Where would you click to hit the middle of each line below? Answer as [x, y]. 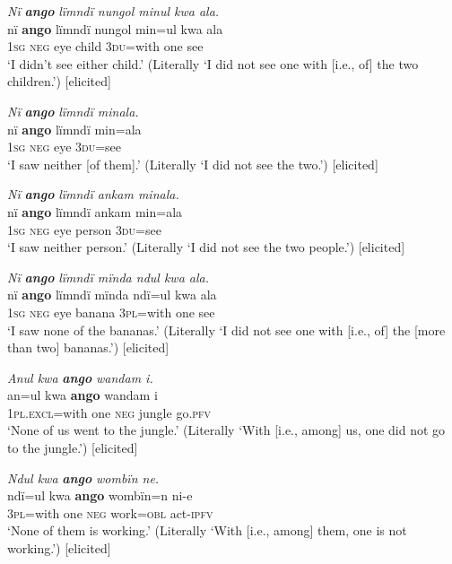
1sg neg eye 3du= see [65, 147]
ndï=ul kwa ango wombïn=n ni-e [100, 495]
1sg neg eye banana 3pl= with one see [111, 312]
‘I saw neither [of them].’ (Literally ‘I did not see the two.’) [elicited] [193, 164]
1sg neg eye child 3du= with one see [105, 46]
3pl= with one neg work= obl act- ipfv [110, 512]
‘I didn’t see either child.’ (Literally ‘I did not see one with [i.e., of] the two [213, 63]
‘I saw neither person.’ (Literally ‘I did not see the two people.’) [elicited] [206, 247]
